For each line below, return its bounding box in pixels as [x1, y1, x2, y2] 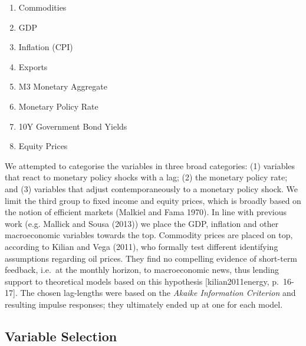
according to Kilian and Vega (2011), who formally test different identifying [5, 240, 278, 252]
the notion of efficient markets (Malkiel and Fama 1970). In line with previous [5, 206, 287, 218]
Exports [18, 60, 48, 73]
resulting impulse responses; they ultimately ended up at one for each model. [5, 298, 283, 310]
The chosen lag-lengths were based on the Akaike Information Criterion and [20, 286, 296, 299]
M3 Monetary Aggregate [18, 80, 107, 93]
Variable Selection [5, 327, 117, 345]
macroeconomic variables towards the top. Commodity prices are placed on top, [5, 229, 293, 241]
